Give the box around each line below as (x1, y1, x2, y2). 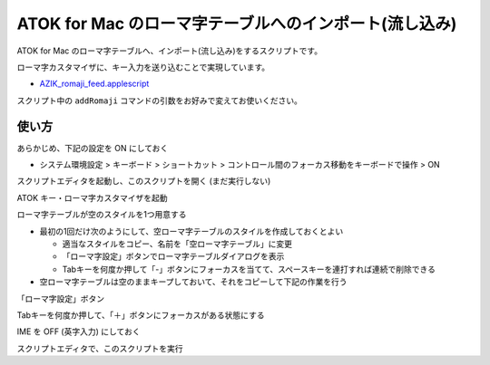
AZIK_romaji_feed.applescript (39, 78, 150, 90)
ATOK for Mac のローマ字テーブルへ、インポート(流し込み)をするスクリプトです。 (16, 45, 322, 56)
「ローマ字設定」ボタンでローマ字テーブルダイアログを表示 (62, 251, 285, 262)
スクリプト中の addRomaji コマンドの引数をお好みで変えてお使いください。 (16, 95, 303, 106)
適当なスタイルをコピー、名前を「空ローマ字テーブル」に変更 (62, 238, 293, 249)
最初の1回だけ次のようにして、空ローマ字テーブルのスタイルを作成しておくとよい (39, 226, 344, 236)
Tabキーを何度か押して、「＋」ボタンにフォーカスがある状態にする (16, 309, 265, 321)
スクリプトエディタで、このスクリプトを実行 (16, 342, 183, 353)
